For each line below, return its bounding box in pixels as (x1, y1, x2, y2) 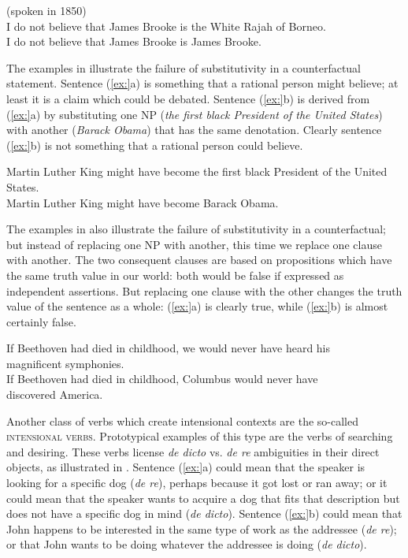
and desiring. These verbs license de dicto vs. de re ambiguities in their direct (6, 443, 380, 459)
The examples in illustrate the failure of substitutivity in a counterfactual (6, 59, 362, 76)
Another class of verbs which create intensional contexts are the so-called (6, 412, 359, 429)
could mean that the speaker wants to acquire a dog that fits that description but (6, 489, 400, 506)
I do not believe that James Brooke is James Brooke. (6, 33, 261, 50)
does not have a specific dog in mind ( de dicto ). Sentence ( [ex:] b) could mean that (6, 505, 402, 522)
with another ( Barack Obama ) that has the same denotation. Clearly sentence (6, 121, 382, 138)
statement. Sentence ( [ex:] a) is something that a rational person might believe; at (6, 75, 399, 91)
